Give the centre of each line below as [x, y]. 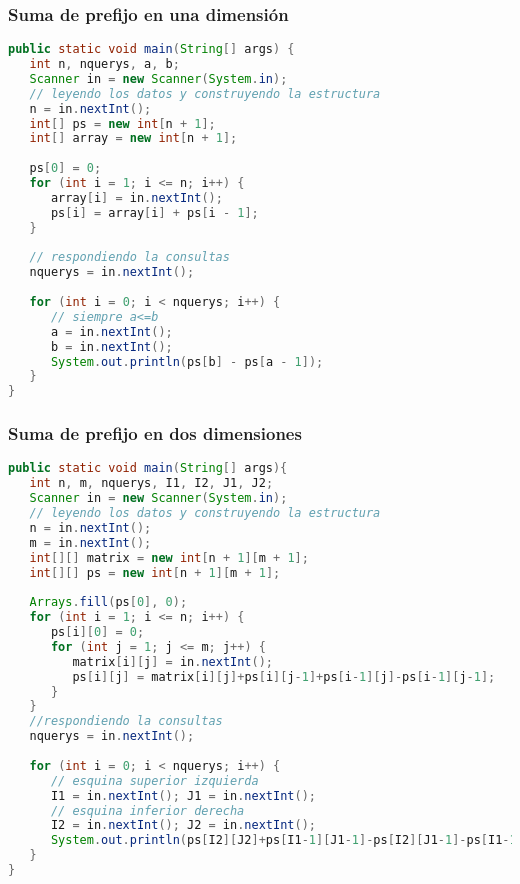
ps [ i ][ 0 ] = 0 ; [97, 632]
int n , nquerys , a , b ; [104, 64]
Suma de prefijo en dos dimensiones [155, 433]
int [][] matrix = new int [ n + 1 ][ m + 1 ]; [169, 557]
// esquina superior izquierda [154, 780]
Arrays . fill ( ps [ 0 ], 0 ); [108, 602]
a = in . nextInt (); [111, 331]
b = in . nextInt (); [111, 346]
